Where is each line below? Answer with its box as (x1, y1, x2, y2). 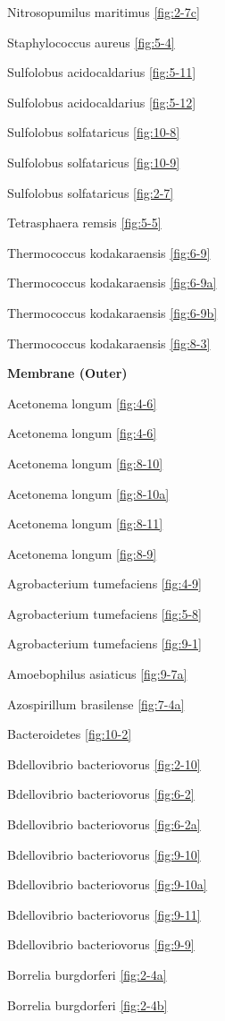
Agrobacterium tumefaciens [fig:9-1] (7, 634, 202, 653)
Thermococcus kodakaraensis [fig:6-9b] (7, 303, 218, 322)
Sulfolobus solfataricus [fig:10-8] (7, 123, 180, 142)
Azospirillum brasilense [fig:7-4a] (7, 694, 185, 713)
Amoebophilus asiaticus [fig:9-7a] (7, 665, 187, 683)
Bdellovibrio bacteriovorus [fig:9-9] (7, 935, 195, 954)
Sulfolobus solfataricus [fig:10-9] (7, 152, 180, 171)
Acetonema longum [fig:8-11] (7, 514, 163, 533)
